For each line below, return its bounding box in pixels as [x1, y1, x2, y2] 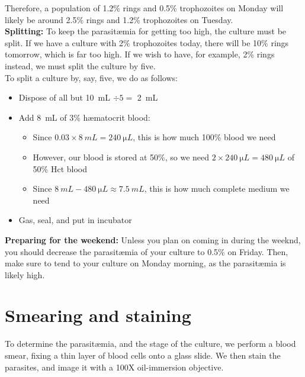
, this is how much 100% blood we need [133, 131, 276, 143]
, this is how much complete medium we [144, 182, 290, 195]
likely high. [5, 268, 45, 281]
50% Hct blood [33, 162, 87, 175]
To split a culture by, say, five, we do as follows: [5, 71, 178, 83]
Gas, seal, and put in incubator [18, 214, 132, 226]
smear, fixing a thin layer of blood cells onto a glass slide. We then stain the [5, 349, 281, 361]
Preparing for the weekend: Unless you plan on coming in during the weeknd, [5, 233, 301, 246]
